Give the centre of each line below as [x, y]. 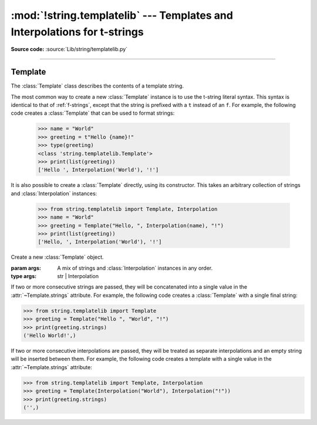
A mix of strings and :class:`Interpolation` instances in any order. [135, 268]
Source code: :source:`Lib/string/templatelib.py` [69, 49]
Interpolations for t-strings [77, 32]
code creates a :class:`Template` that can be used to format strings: [93, 113]
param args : [26, 268]
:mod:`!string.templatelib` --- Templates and [122, 15]
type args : [24, 276]
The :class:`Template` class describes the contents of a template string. [97, 86]
